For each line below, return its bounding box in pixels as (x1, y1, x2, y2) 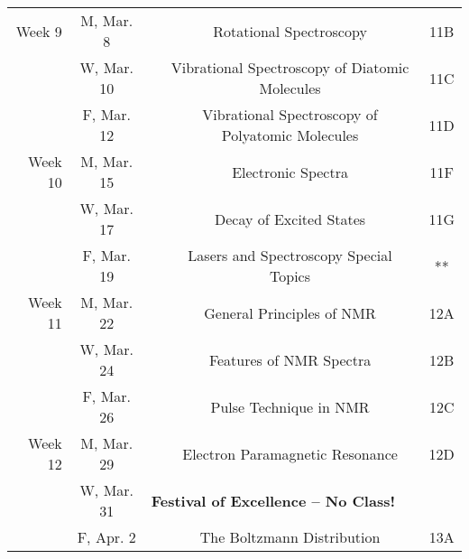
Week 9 (15, 20, 62, 42)
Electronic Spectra (232, 161, 348, 182)
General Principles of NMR (204, 302, 376, 323)
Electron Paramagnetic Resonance (182, 443, 398, 464)
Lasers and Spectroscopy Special (188, 245, 392, 266)
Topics (270, 266, 311, 286)
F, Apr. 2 (77, 526, 136, 547)
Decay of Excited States (214, 208, 366, 229)
